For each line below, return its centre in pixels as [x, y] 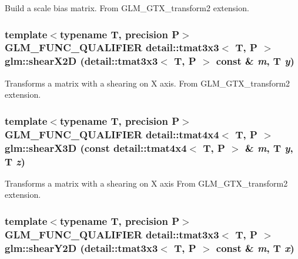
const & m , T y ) [255, 61]
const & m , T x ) [255, 248]
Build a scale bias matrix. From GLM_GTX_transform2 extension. [127, 8]
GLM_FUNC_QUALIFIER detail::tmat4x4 [112, 134]
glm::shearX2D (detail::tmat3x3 [81, 61]
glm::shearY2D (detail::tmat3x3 [81, 248]
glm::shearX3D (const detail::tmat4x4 [96, 147]
